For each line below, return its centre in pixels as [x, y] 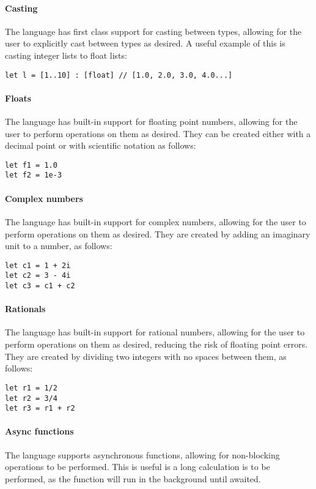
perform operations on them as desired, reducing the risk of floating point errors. [156, 344]
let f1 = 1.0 [31, 165]
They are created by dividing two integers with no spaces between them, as [146, 356]
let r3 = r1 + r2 [40, 409]
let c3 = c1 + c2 [40, 286]
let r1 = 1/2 [31, 388]
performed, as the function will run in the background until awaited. [133, 478]
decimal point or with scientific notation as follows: [101, 145]
